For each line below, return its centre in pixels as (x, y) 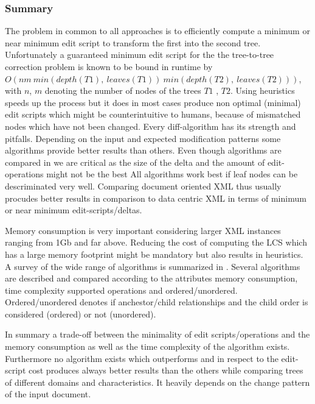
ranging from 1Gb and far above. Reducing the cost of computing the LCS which (156, 242)
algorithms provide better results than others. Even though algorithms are (143, 150)
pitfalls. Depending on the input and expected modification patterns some (143, 138)
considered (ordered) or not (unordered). (81, 314)
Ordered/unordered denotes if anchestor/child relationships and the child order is (157, 302)
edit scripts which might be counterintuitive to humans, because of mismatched (153, 114)
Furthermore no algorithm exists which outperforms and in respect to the (142, 358)
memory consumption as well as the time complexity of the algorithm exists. (147, 346)
